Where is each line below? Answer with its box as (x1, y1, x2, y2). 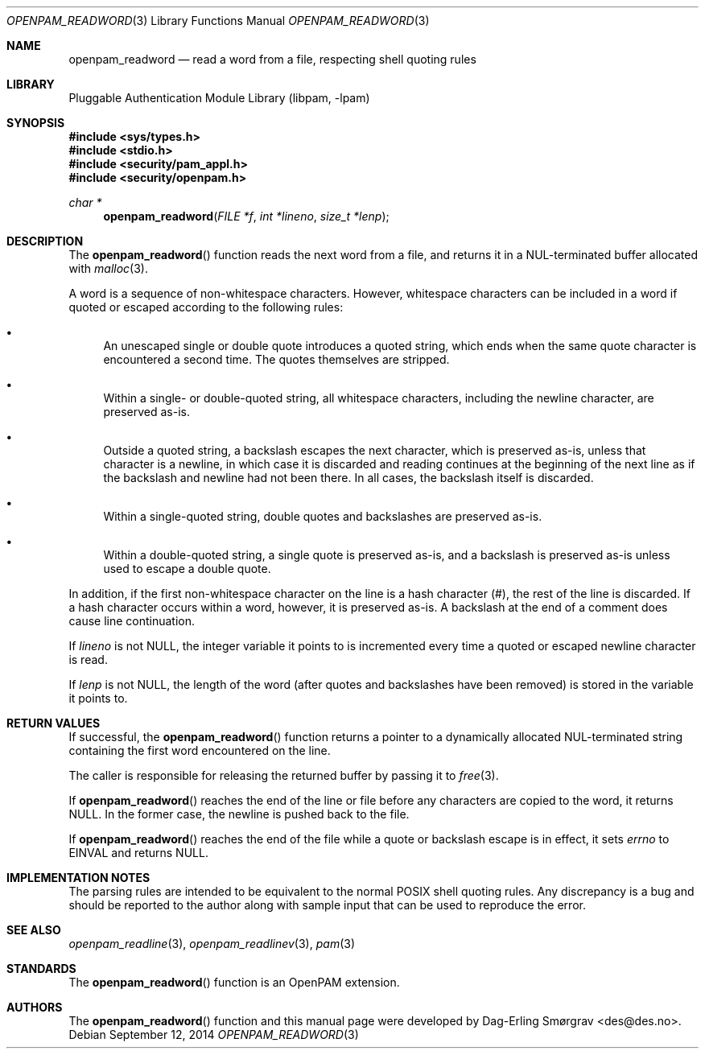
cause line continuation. (68, 614, 196, 628)
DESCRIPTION (6, 234, 84, 248)
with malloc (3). (68, 262, 148, 275)
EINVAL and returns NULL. (68, 846, 208, 859)
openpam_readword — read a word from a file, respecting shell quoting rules (68, 52, 476, 66)
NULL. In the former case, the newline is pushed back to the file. (68, 807, 410, 821)
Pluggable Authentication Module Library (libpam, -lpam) (68, 91, 370, 105)
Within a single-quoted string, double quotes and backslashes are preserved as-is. (103, 509, 542, 523)
